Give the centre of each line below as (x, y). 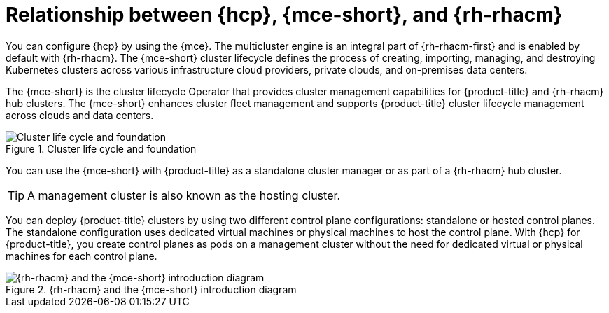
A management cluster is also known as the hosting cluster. (184, 195)
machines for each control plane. (82, 256)
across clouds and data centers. (80, 115)
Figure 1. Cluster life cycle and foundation (101, 148)
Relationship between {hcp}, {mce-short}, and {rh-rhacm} (284, 15)
